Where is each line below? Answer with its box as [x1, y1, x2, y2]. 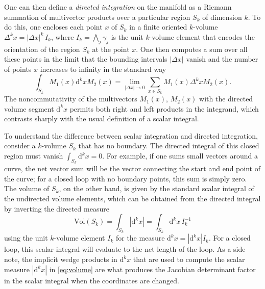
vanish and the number [186, 54, 258, 64]
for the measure [115, 232, 165, 243]
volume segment [4, 103, 54, 114]
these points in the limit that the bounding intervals [4, 54, 167, 64]
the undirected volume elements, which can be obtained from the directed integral [4, 193, 261, 204]
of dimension [202, 11, 242, 22]
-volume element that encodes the [149, 31, 255, 42]
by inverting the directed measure [4, 203, 109, 214]
